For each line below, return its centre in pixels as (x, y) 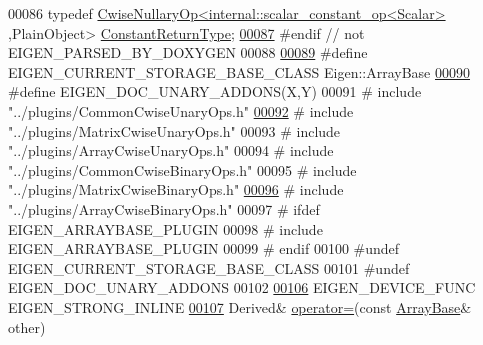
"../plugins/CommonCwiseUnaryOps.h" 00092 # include (181, 110)
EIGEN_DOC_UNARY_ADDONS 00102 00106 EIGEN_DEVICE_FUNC (242, 287)
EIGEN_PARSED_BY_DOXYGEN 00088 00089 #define (188, 52)
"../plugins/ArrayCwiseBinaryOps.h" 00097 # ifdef (164, 208)
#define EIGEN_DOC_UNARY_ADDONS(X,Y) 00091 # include (215, 91)
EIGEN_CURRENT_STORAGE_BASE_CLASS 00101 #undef (209, 267)
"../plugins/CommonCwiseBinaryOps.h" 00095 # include (182, 169)
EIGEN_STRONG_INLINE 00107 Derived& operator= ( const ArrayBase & (240, 306)
